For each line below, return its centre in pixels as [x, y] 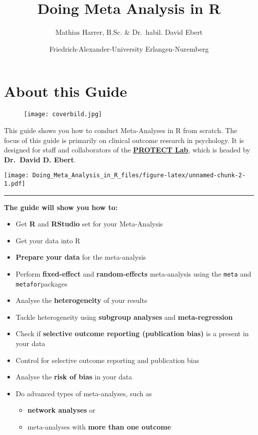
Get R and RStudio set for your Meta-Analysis [89, 224]
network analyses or [62, 410]
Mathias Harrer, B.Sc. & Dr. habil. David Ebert [129, 32]
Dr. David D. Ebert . [40, 159]
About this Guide [65, 91]
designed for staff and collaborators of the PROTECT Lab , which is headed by [127, 150]
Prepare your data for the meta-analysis [81, 257]
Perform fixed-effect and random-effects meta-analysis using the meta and [133, 273]
